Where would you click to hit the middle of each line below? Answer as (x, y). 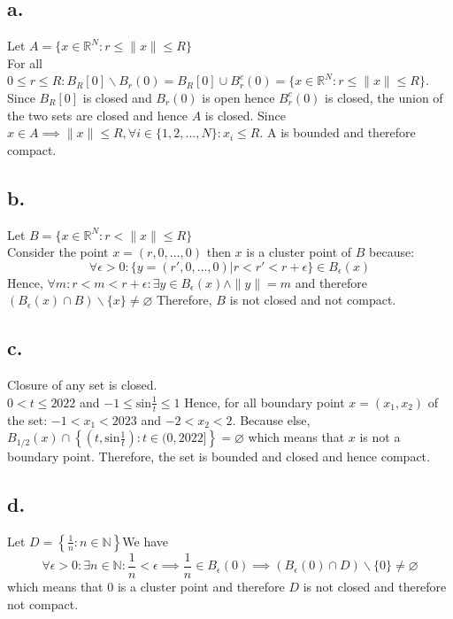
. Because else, (271, 419)
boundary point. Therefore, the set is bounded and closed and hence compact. (219, 457)
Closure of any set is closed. (82, 385)
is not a (380, 437)
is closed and (117, 97)
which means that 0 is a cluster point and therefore (146, 587)
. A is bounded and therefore (338, 132)
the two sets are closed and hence (97, 115)
